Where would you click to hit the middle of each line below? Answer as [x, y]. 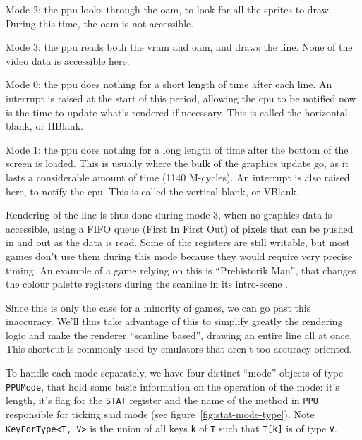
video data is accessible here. [68, 60]
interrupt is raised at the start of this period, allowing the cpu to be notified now [181, 98]
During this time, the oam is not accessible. [100, 23]
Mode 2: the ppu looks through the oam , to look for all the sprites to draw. [169, 9]
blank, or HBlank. [44, 126]
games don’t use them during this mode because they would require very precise [179, 256]
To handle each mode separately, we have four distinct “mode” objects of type [175, 373]
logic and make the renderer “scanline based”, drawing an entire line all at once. [179, 335]
